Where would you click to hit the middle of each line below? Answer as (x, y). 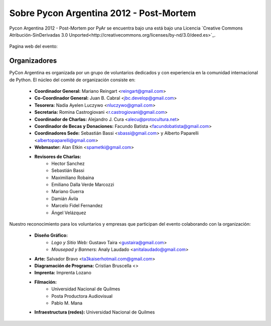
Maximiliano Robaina (73, 178)
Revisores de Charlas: (58, 156)
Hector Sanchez (68, 164)
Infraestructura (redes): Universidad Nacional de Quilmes (95, 312)
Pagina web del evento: (33, 46)
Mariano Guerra (68, 192)
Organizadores (33, 61)
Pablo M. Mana (67, 303)
